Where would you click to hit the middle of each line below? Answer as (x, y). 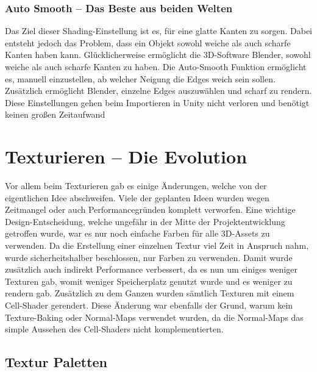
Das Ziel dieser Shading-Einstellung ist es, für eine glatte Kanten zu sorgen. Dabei (158, 31)
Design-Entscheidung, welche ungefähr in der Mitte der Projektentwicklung (145, 221)
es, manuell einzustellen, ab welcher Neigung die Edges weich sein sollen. (140, 78)
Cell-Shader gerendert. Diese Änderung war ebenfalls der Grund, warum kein (149, 305)
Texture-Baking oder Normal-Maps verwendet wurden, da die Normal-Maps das (154, 317)
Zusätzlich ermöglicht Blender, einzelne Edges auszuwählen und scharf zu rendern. (158, 91)
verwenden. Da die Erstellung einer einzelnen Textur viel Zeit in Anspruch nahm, (157, 245)
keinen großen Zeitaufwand (55, 114)
